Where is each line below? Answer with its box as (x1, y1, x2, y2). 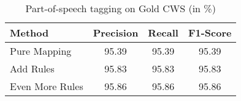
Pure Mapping (10, 44, 72, 58)
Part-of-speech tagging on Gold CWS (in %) (25, 1, 216, 15)
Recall (148, 26, 178, 40)
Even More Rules (10, 79, 83, 93)
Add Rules (10, 61, 55, 75)
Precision (93, 26, 139, 40)
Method (10, 26, 49, 40)
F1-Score (188, 26, 232, 40)
